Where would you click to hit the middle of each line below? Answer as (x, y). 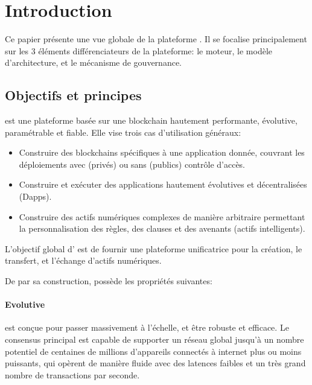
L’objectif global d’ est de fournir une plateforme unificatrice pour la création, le (154, 248)
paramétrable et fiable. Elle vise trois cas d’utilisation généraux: (123, 132)
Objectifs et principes (73, 95)
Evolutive (25, 304)
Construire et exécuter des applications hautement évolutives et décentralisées (163, 184)
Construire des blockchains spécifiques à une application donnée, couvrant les (162, 152)
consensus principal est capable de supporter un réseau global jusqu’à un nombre (154, 339)
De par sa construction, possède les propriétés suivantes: (109, 281)
